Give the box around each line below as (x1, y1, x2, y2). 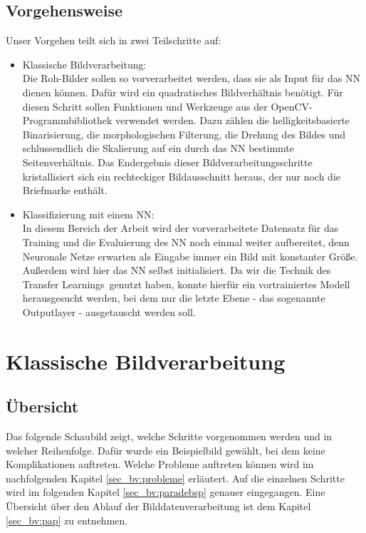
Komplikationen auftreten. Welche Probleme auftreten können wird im (6, 457, 314, 472)
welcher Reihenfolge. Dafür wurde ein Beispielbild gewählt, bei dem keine (6, 442, 325, 457)
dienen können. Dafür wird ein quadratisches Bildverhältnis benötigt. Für (22, 84, 343, 99)
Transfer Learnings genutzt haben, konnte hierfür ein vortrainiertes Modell (22, 276, 350, 291)
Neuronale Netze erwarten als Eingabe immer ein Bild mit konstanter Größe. (22, 248, 358, 263)
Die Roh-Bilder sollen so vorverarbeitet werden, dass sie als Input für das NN (22, 71, 361, 86)
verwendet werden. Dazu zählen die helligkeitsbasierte (115, 113, 350, 128)
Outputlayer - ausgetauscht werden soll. (22, 304, 196, 319)
